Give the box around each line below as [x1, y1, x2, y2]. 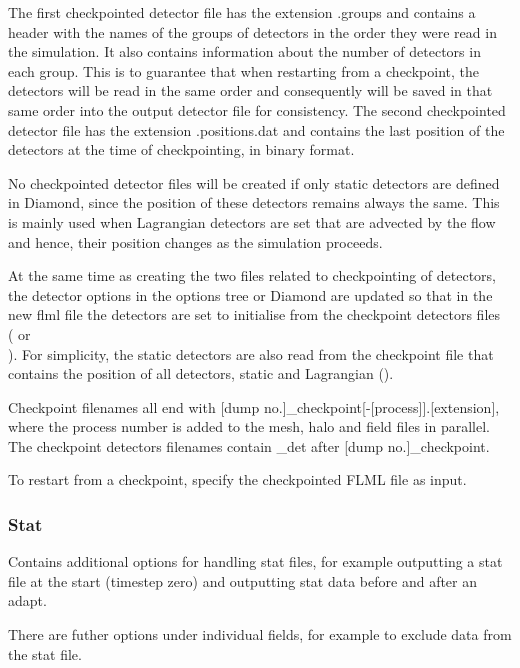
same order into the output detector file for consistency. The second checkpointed [8, 99, 506, 120]
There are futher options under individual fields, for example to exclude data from [8, 624, 512, 645]
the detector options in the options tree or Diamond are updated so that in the [8, 284, 493, 305]
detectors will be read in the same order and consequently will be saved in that [8, 80, 493, 101]
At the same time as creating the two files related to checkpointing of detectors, [8, 265, 497, 286]
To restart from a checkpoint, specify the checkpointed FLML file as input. [8, 469, 467, 490]
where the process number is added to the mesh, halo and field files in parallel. [8, 416, 490, 437]
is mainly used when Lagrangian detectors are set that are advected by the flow [8, 211, 496, 232]
